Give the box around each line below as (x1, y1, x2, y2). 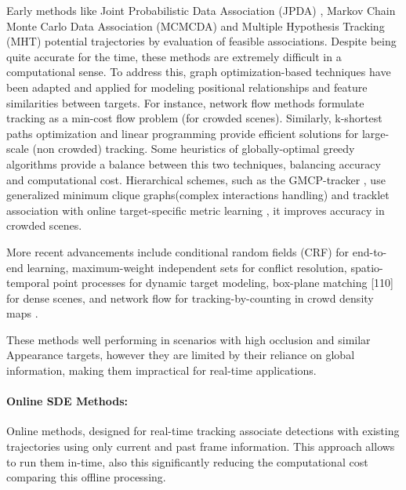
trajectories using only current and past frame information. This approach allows (6, 438, 395, 455)
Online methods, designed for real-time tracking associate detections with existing (6, 423, 400, 439)
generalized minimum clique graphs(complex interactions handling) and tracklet (6, 187, 390, 203)
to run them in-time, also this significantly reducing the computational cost (6, 453, 368, 470)
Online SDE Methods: (6, 393, 129, 409)
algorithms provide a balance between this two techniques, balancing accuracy (6, 155, 381, 172)
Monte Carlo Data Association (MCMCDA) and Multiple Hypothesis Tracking (6, 17, 385, 34)
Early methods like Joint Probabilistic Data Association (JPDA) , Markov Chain (6, 2, 396, 18)
